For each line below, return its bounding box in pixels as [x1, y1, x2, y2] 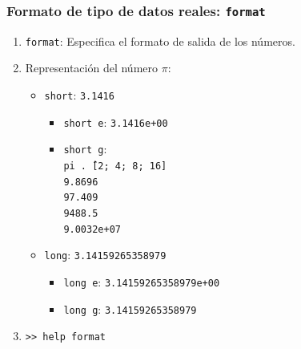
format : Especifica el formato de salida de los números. [25, 32, 295, 49]
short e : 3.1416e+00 [63, 113, 168, 130]
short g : [63, 140, 107, 157]
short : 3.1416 [44, 87, 114, 103]
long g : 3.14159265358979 [63, 300, 197, 317]
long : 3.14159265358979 [44, 246, 167, 263]
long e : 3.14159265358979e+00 [63, 273, 220, 290]
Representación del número [25, 59, 159, 76]
